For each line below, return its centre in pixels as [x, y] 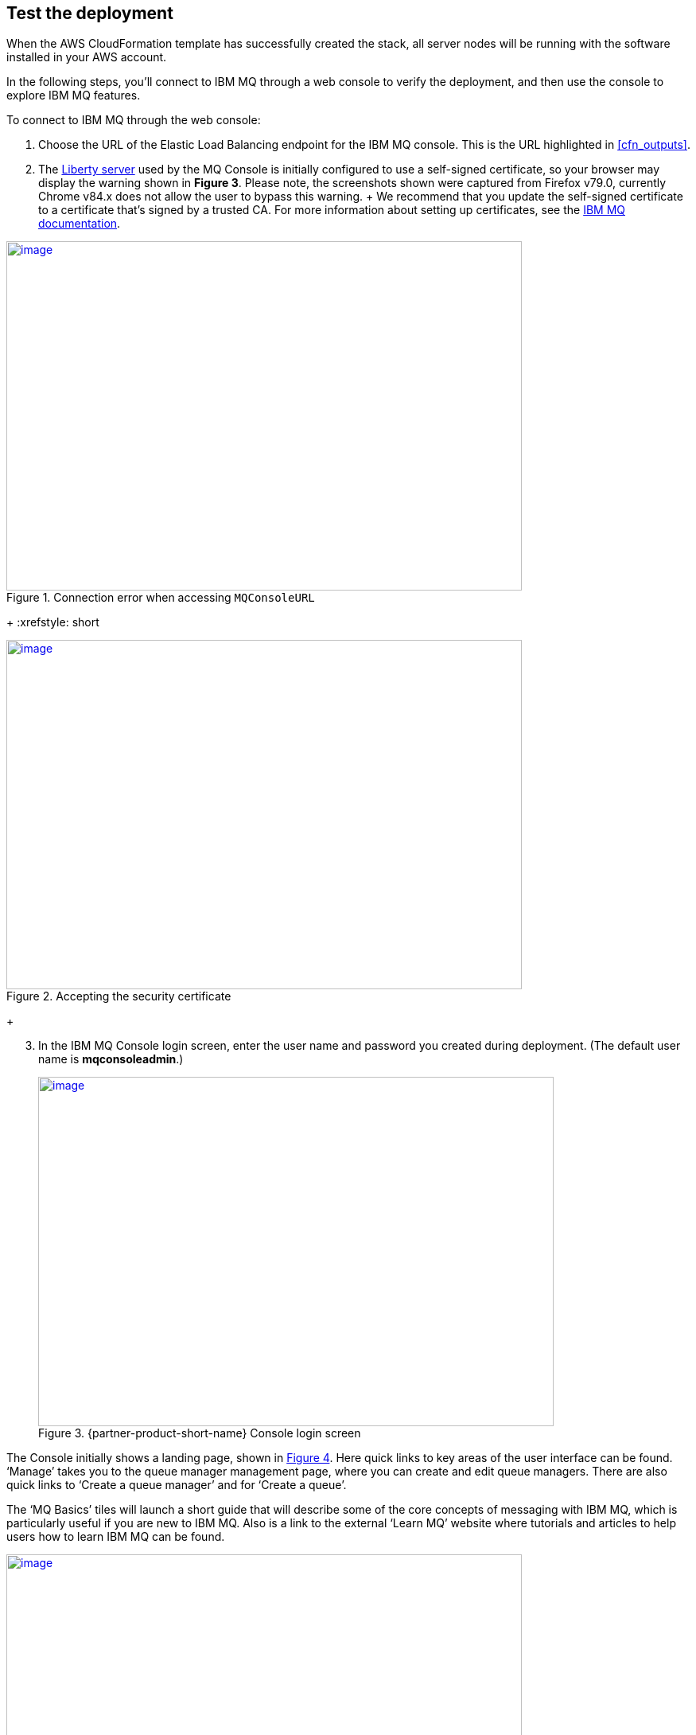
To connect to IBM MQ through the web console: [134, 120]
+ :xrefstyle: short [53, 622]
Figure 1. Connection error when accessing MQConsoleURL [161, 598]
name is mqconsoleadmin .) [111, 1059]
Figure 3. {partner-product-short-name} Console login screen [200, 1433]
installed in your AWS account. [87, 57]
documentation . [80, 224]
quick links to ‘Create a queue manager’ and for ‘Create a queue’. [177, 1485]
